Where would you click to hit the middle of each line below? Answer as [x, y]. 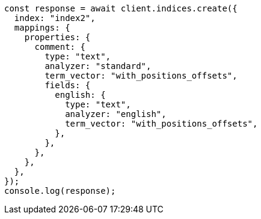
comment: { [60, 47]
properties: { [57, 37]
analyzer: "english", [116, 114]
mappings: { [42, 28]
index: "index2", [55, 18]
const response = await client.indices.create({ [121, 8]
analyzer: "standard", [98, 66]
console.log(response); [60, 191]
